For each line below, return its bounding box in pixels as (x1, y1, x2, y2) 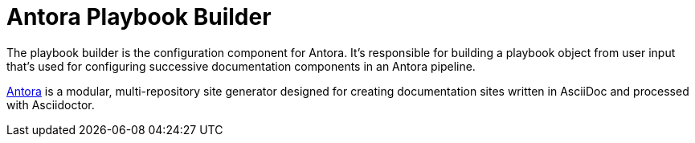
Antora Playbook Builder (6, 3, 272, 31)
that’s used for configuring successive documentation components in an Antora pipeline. (6, 59, 476, 73)
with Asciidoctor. (6, 97, 95, 112)
